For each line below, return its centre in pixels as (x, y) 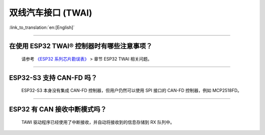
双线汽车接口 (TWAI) (51, 13)
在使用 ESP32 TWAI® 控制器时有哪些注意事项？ (81, 46)
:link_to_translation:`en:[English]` (42, 27)
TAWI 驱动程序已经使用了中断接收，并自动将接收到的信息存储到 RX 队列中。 (98, 122)
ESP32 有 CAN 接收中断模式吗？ (58, 109)
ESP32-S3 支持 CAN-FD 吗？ (53, 78)
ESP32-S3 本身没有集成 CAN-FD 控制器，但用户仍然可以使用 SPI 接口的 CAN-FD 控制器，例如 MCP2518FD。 (132, 90)
